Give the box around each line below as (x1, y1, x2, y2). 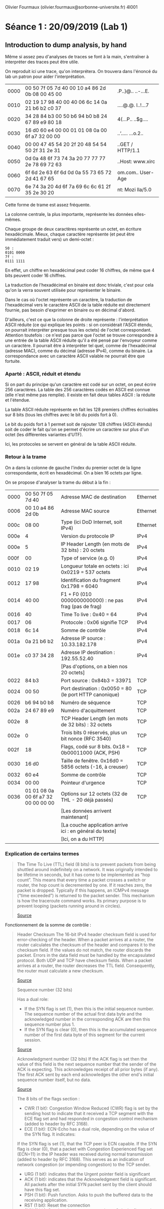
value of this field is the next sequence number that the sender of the (17, 1061, 157, 1067)
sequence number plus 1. (24, 1021, 75, 1027)
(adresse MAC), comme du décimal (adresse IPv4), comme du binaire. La (5, 348, 153, 354)
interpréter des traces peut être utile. (5, 59, 79, 65)
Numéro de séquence (61, 699, 111, 706)
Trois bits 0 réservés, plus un (61, 729, 127, 736)
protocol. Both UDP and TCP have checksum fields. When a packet (17, 957, 152, 963)
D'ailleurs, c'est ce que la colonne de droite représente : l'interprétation (5, 317, 148, 322)
